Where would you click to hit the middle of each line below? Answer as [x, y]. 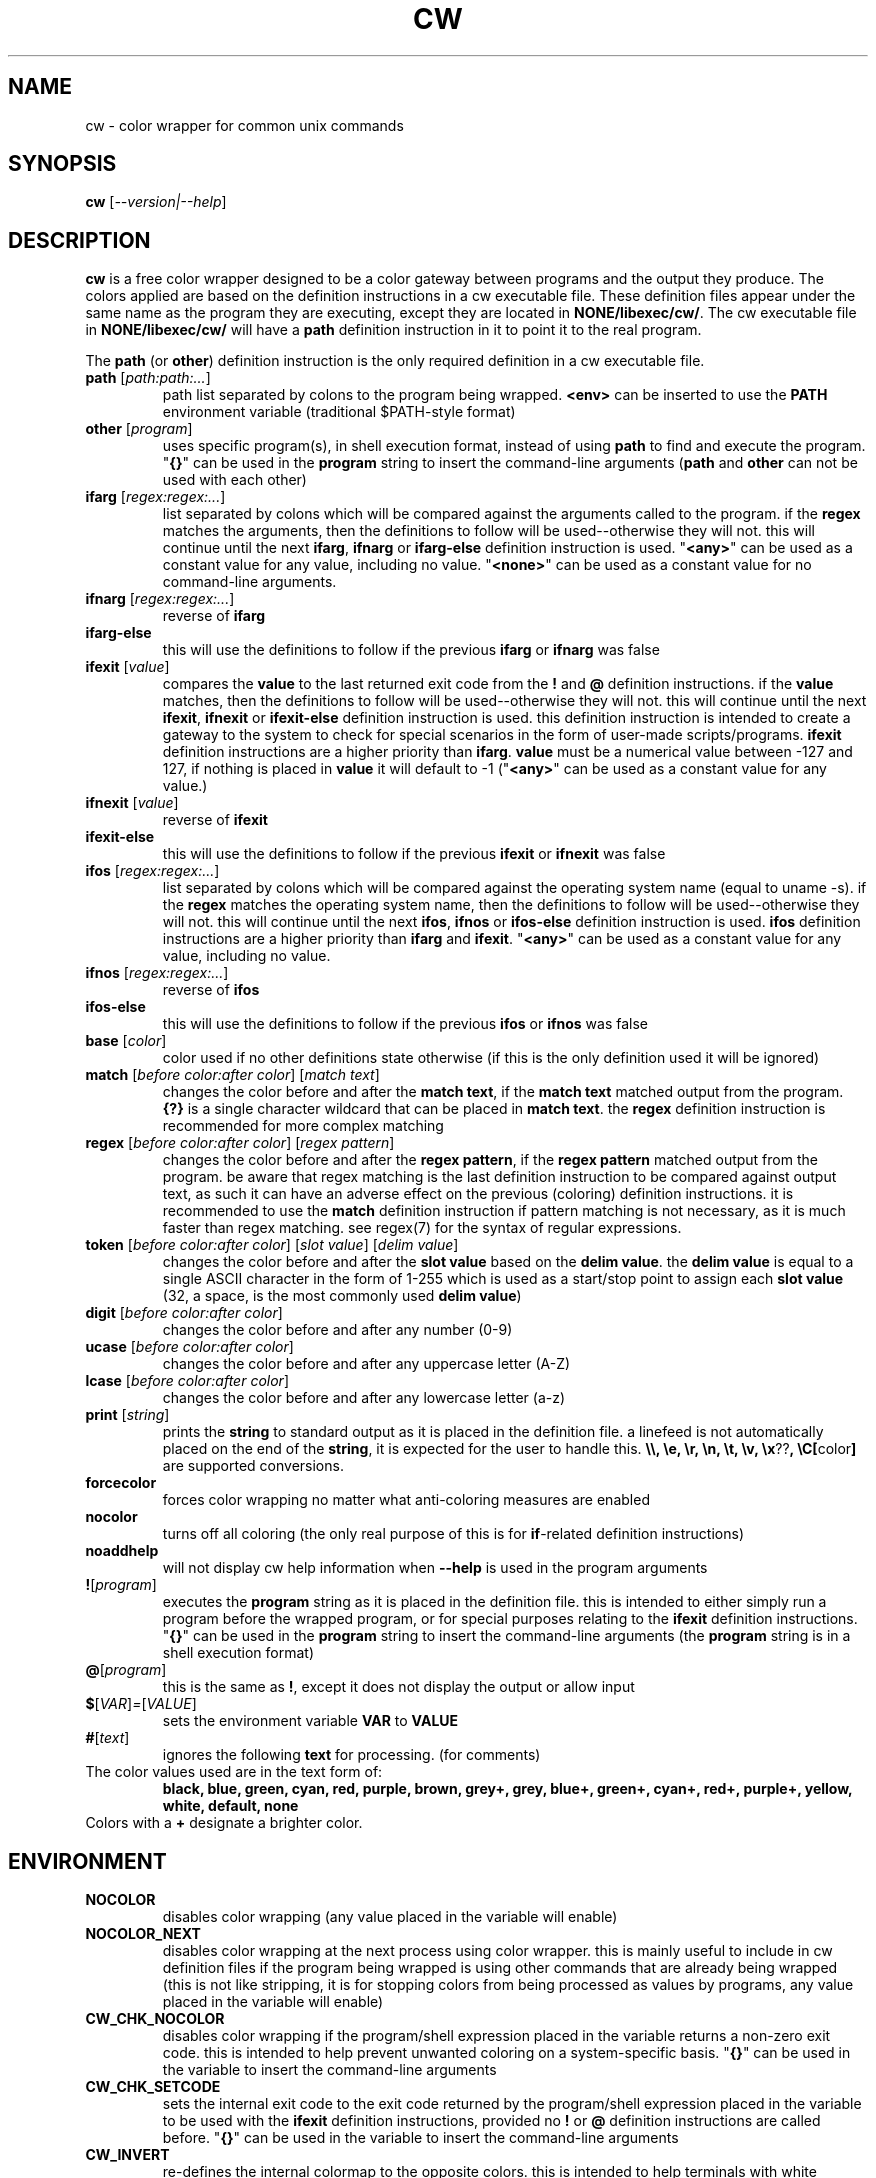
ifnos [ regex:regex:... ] [157, 973]
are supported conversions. [253, 1466]
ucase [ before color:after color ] [189, 1347]
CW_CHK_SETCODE [153, 2087]
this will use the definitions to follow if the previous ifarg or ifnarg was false [411, 650]
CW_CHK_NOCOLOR [155, 2019]
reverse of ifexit [215, 820]
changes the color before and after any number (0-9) [337, 1330]
